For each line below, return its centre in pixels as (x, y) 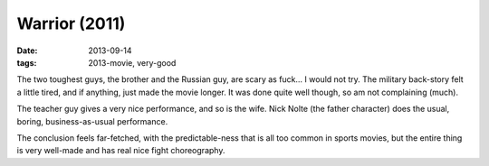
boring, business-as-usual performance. (92, 121)
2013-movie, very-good (132, 62)
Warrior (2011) (71, 23)
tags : (27, 62)
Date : (27, 51)
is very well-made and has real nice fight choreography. (121, 151)
